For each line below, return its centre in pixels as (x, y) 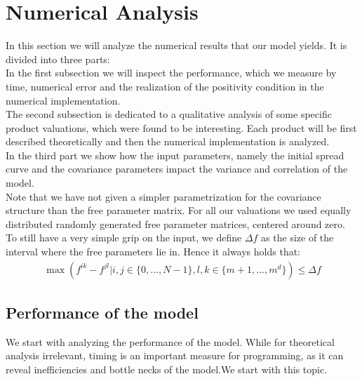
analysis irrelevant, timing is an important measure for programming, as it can (175, 355)
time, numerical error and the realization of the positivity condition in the (165, 86)
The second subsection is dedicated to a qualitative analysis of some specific (169, 114)
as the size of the (297, 238)
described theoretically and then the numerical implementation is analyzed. (168, 141)
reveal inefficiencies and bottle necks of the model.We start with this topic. (167, 369)
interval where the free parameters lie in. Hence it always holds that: (153, 252)
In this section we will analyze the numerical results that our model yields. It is (176, 45)
